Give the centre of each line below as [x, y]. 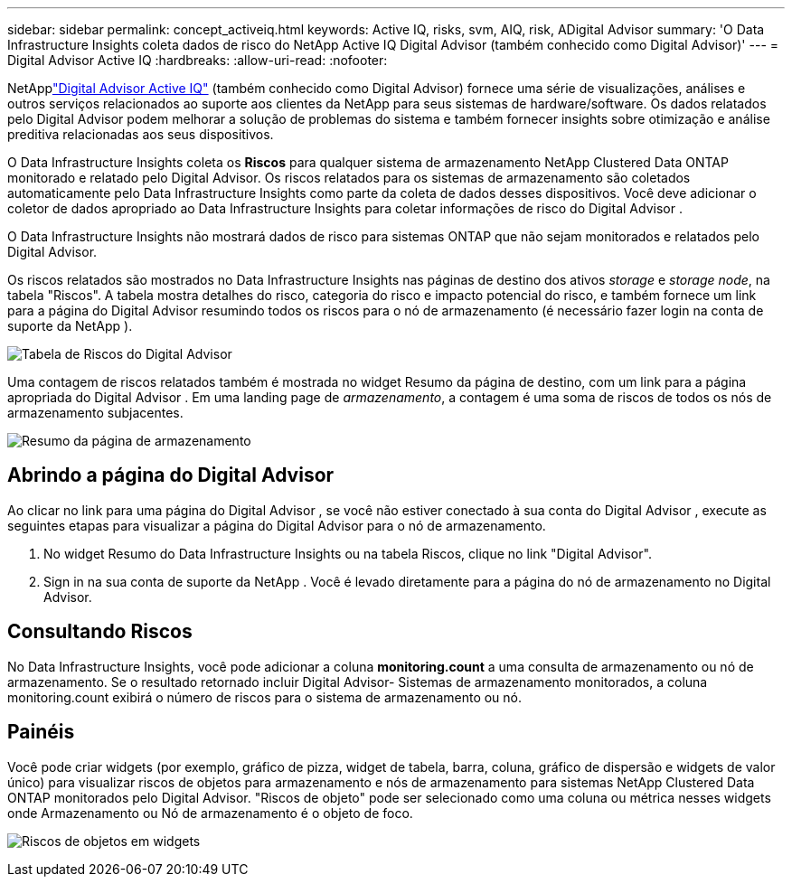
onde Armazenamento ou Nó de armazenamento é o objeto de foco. [210, 813]
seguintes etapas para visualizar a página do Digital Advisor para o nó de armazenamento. [277, 525]
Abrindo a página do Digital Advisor [171, 475]
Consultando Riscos [100, 632]
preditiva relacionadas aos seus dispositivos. [141, 134]
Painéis [41, 732]
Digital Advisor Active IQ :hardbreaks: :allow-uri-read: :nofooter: [198, 60]
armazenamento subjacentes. [95, 413]
